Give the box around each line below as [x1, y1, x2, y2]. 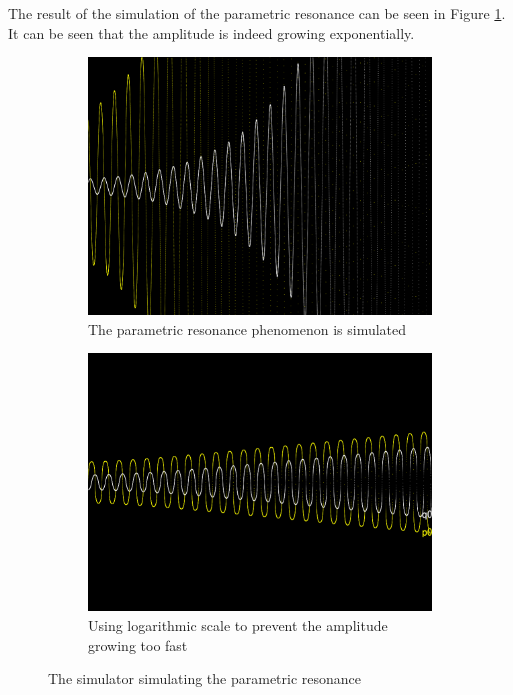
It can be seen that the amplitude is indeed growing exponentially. [8, 22, 415, 43]
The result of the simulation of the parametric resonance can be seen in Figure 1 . [8, 3, 506, 23]
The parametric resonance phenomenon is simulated [88, 318, 407, 339]
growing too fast [88, 634, 188, 655]
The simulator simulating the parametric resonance [48, 668, 362, 689]
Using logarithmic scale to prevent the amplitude [88, 614, 388, 635]
